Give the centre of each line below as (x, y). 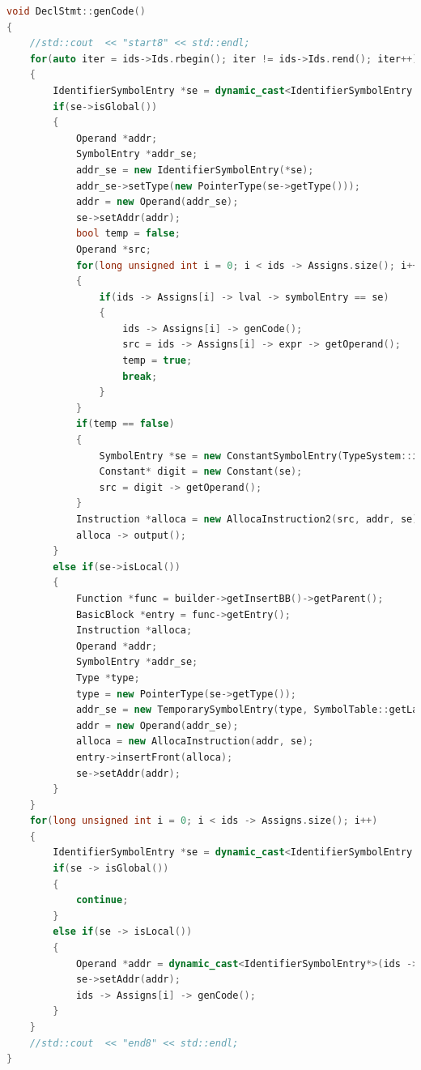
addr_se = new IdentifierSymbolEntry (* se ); (195, 170)
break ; (140, 376)
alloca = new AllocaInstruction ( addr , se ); (195, 742)
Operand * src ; (114, 249)
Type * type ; (108, 678)
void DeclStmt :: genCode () (76, 11)
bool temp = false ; (128, 234)
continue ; (102, 900)
